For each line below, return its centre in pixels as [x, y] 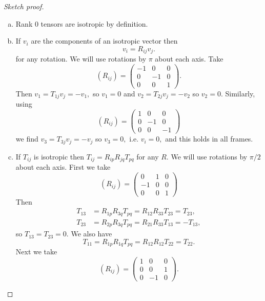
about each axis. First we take [63, 167]
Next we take [36, 252]
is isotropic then [59, 156]
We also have [91, 234]
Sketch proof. [24, 6]
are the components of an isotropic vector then [104, 41]
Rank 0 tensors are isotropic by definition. [82, 23]
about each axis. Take [189, 59]
